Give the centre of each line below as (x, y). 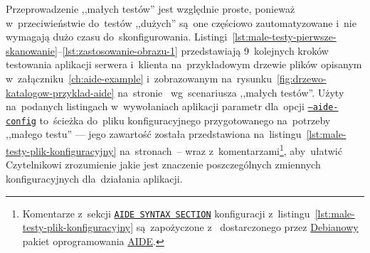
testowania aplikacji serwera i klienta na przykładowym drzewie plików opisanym (184, 64)
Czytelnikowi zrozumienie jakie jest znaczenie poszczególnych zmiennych (163, 165)
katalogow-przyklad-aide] (60, 92)
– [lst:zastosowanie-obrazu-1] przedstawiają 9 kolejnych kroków (193, 50)
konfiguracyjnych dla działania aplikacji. (94, 178)
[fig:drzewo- (301, 78)
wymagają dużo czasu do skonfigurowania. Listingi (117, 37)
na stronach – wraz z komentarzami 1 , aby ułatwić (231, 150)
